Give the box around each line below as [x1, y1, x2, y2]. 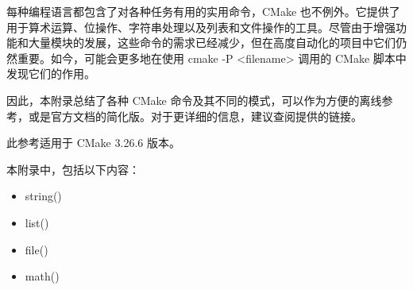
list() [25, 214, 49, 230]
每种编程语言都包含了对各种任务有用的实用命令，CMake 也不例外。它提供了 [6, 3, 400, 19]
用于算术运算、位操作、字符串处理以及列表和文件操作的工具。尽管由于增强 [6, 18, 396, 35]
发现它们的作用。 [6, 65, 95, 82]
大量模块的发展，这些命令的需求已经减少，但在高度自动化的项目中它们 [28, 34, 396, 51]
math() [25, 268, 60, 284]
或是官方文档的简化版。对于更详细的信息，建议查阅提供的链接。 [28, 107, 362, 124]
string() [25, 188, 62, 204]
